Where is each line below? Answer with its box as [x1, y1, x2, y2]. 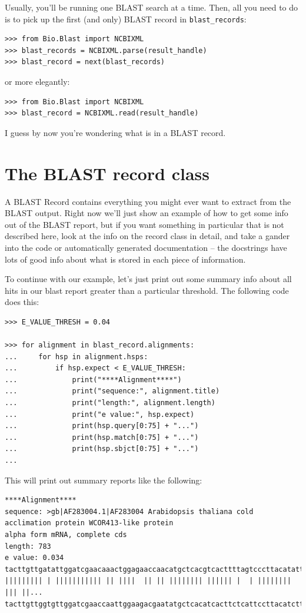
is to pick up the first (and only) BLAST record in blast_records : [5, 12, 247, 25]
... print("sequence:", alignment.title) [5, 387, 220, 396]
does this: [5, 296, 39, 308]
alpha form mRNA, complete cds [5, 530, 127, 539]
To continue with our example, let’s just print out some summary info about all [5, 273, 292, 285]
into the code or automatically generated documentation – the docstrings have [5, 241, 287, 253]
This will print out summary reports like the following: [5, 473, 202, 486]
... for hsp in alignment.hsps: [5, 352, 148, 361]
